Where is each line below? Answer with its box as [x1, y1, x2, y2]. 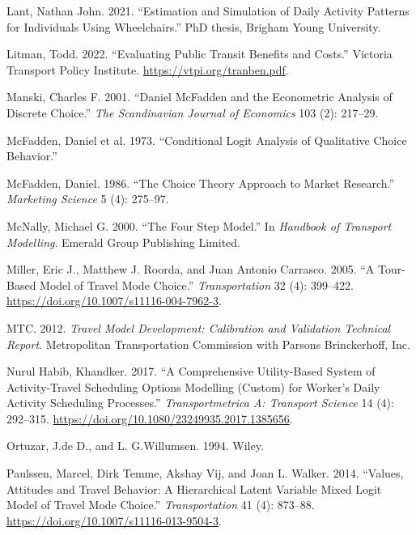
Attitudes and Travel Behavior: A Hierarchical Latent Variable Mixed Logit [6, 480, 382, 497]
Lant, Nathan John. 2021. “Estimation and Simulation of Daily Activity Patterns [6, 2, 410, 19]
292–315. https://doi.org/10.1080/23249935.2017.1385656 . [6, 410, 293, 427]
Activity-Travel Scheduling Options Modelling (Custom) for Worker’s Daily [6, 378, 380, 395]
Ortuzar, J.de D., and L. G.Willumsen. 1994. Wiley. [6, 437, 264, 454]
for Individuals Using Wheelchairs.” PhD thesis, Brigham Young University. [6, 18, 381, 35]
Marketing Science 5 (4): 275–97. [6, 190, 169, 207]
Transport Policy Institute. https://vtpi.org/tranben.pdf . [6, 61, 289, 78]
